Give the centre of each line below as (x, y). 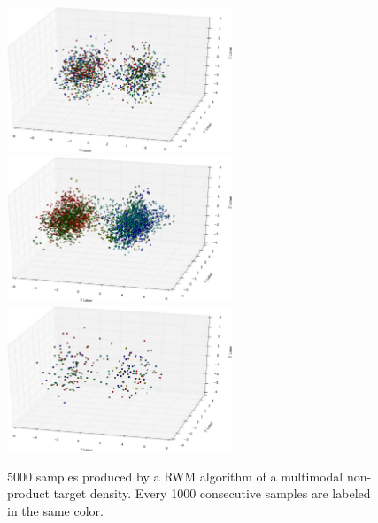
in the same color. (55, 511)
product (28, 493)
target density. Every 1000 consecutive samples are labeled (212, 493)
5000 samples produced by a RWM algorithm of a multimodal (175, 476)
